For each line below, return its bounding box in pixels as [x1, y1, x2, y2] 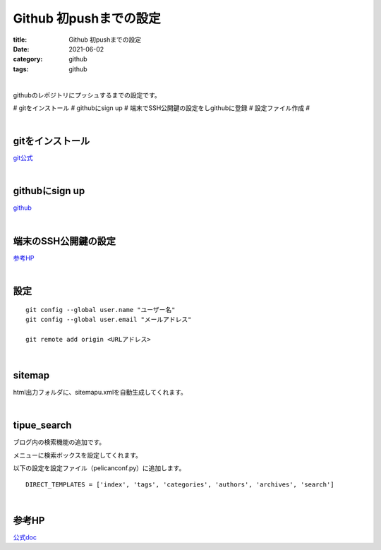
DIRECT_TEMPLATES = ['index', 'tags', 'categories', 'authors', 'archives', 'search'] [25, 480, 334, 489]
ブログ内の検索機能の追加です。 [13, 438, 106, 446]
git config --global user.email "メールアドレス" [25, 315, 192, 323]
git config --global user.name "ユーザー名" [25, 306, 176, 313]
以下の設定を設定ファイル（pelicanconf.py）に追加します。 [13, 464, 186, 472]
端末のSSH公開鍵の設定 [13, 235, 116, 247]
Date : [13, 44, 30, 53]
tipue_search [13, 419, 72, 431]
